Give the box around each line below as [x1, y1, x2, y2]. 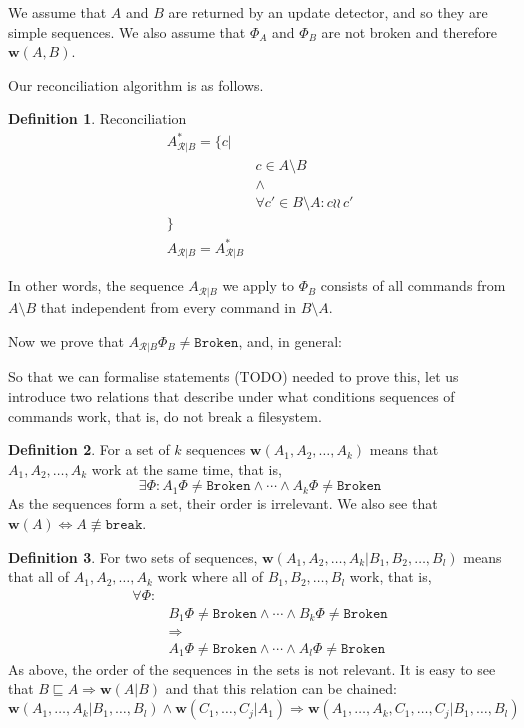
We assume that [8, 2, 107, 22]
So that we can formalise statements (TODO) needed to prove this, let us [8, 366, 459, 387]
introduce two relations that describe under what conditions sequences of [8, 386, 455, 406]
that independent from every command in [40, 297, 297, 318]
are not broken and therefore [321, 21, 498, 42]
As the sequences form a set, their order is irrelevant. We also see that [8, 493, 438, 514]
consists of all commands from [320, 275, 506, 296]
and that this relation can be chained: [165, 678, 397, 699]
